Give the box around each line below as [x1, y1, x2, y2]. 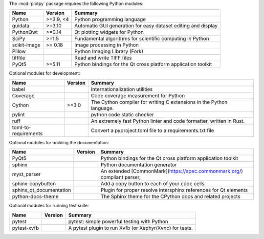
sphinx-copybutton [12, 180, 56, 187]
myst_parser [12, 171, 41, 178]
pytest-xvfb [12, 224, 39, 231]
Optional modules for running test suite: [9, 203, 89, 209]
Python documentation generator [100, 161, 177, 168]
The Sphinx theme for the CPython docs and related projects [100, 193, 241, 200]
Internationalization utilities [90, 86, 153, 92]
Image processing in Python [74, 42, 139, 48]
